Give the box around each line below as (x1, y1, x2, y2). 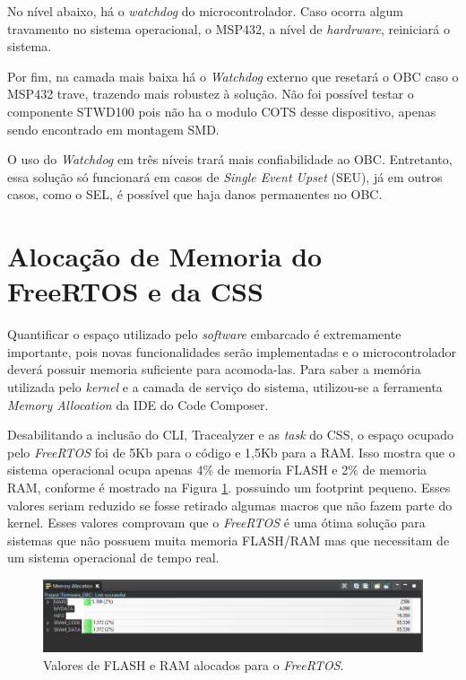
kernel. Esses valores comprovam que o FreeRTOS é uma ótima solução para (7, 513, 426, 532)
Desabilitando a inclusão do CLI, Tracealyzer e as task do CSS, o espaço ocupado (7, 425, 453, 444)
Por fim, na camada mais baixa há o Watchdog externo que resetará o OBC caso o (7, 66, 459, 85)
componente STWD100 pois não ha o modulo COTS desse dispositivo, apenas (7, 101, 436, 120)
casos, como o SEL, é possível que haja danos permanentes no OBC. (7, 185, 383, 204)
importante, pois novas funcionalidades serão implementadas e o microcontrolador (7, 342, 457, 361)
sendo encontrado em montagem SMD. (7, 119, 220, 138)
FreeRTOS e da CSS (7, 273, 263, 309)
